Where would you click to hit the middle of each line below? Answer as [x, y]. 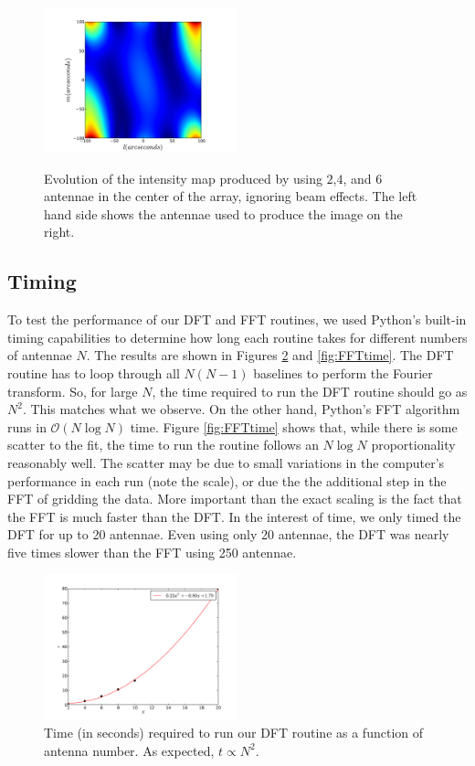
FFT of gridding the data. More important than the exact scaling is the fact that [235, 499]
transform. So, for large [73, 391]
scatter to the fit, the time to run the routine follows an [163, 445]
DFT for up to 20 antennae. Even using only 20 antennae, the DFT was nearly [228, 534]
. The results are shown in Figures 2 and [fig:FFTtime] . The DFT [270, 355]
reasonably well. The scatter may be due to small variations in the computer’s [226, 462]
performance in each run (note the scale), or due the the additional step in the [227, 480]
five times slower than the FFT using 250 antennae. [152, 552]
